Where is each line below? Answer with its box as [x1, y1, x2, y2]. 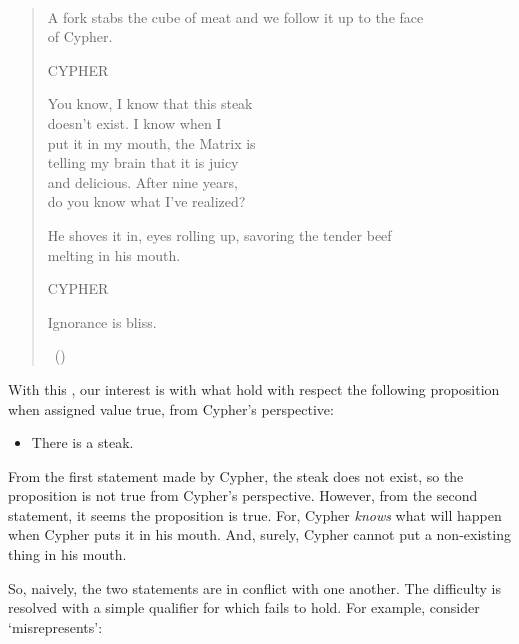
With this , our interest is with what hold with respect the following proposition [8, 378, 500, 399]
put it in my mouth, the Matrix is [47, 132, 256, 153]
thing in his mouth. [8, 544, 127, 565]
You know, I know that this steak [47, 93, 253, 114]
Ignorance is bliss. [47, 311, 157, 332]
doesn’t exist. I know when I [47, 112, 222, 133]
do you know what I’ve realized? [47, 191, 246, 212]
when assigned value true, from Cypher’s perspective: [8, 398, 334, 419]
